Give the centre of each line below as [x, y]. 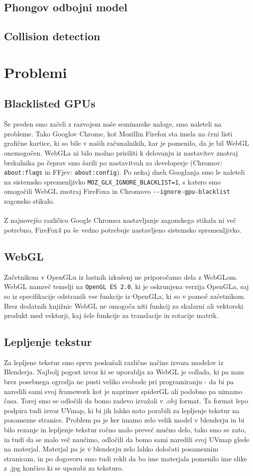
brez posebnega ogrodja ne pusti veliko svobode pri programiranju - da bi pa [119, 382]
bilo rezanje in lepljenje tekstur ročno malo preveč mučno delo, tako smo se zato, [125, 430]
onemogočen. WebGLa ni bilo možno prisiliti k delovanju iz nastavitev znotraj [121, 152]
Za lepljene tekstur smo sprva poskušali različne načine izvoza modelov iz [114, 362]
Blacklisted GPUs [50, 103]
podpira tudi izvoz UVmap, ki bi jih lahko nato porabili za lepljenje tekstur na [122, 410]
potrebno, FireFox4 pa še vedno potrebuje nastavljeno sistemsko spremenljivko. [123, 229]
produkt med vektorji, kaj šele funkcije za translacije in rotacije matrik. [111, 315]
